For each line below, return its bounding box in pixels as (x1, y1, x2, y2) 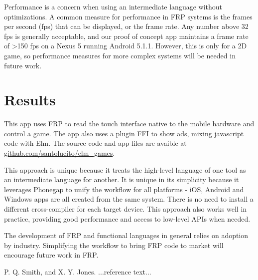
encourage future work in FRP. (4, 250, 99, 260)
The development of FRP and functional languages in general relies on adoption (4, 230, 249, 241)
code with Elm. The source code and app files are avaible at (4, 138, 187, 148)
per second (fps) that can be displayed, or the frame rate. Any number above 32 (4, 21, 249, 31)
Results (4, 89, 56, 110)
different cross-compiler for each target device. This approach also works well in (4, 204, 247, 214)
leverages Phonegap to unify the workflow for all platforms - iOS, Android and (4, 184, 244, 194)
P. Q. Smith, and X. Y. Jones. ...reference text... (4, 267, 151, 277)
